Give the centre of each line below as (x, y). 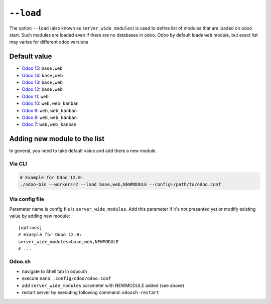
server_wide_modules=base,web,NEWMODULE (69, 242)
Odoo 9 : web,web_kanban (49, 110)
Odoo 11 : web (35, 96)
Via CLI (18, 164)
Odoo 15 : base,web (42, 68)
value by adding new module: (40, 216)
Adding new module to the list (57, 139)
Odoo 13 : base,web (42, 82)
